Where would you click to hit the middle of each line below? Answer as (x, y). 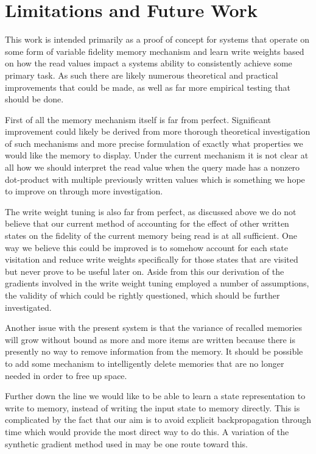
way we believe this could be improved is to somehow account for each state (147, 247)
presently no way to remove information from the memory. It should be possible (154, 351)
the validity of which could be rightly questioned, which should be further (142, 295)
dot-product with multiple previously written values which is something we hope (155, 179)
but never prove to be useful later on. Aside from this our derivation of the (145, 271)
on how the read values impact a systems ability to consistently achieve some (149, 63)
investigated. (28, 307)
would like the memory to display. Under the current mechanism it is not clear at (157, 155)
